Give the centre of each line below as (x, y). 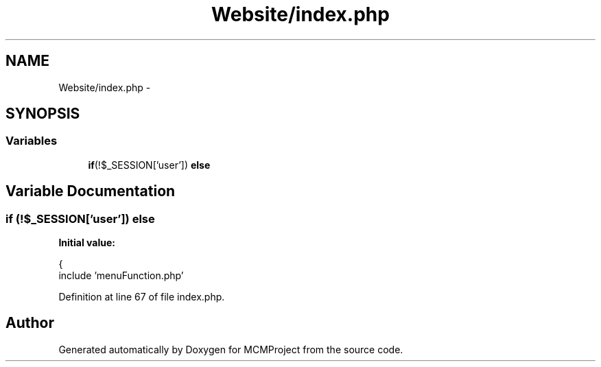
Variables (32, 141)
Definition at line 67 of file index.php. (142, 297)
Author (30, 323)
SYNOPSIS (43, 114)
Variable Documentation (91, 191)
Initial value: (87, 243)
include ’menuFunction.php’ (121, 276)
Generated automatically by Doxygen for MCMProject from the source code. (231, 349)
